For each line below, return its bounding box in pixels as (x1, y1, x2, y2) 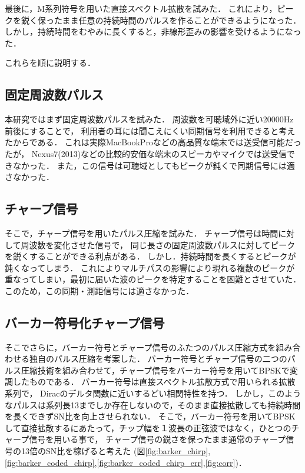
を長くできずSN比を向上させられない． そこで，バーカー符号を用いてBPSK (5, 410, 296, 422)
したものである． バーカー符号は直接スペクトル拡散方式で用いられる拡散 (12, 375, 296, 388)
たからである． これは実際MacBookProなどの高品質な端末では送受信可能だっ (5, 136, 301, 148)
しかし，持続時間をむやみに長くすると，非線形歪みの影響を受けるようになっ (5, 25, 301, 38)
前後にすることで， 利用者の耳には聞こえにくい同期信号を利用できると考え (5, 124, 296, 136)
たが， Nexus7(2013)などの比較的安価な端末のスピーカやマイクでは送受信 (5, 147, 287, 159)
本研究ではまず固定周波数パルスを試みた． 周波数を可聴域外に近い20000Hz (5, 113, 294, 125)
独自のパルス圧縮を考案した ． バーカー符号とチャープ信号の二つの (29, 352, 287, 365)
